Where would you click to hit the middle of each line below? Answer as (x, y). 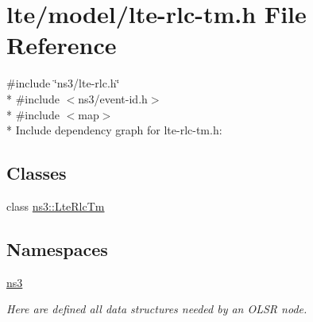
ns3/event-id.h (113, 98)
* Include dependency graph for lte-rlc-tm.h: (114, 130)
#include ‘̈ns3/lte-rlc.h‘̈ (63, 83)
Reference (62, 45)
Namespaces (57, 248)
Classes (37, 173)
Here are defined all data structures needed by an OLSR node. (157, 309)
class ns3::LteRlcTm (56, 206)
